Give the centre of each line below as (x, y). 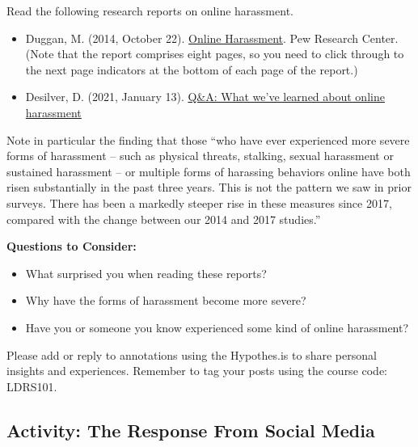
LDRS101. (32, 386)
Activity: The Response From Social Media (191, 430)
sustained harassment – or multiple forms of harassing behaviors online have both (209, 171)
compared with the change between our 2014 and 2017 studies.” (164, 219)
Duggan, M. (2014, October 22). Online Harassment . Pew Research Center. (212, 38)
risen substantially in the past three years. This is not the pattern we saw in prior (209, 187)
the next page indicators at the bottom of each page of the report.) (192, 69)
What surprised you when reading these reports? (146, 273)
